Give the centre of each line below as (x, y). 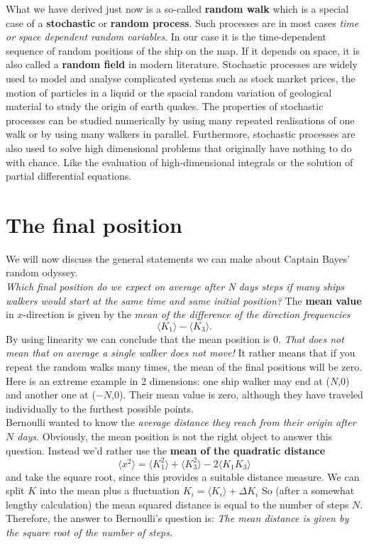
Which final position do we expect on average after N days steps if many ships (175, 287)
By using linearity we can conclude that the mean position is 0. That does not (175, 338)
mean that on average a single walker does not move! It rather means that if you (181, 353)
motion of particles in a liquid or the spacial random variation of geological (169, 92)
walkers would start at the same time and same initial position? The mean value (184, 300)
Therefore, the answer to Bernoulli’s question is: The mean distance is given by (177, 518)
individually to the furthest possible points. (100, 408)
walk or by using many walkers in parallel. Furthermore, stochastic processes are (181, 134)
